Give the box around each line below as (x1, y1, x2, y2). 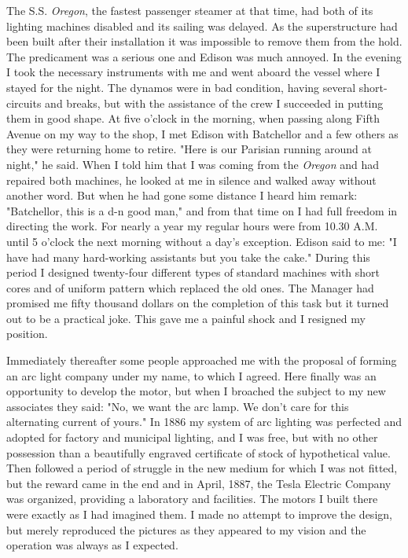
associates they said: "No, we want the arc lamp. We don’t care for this (6, 398, 349, 414)
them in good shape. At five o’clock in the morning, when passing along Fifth (6, 110, 380, 127)
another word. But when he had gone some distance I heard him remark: (6, 187, 358, 204)
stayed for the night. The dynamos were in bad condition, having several (6, 79, 356, 95)
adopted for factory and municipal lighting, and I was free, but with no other (6, 429, 378, 446)
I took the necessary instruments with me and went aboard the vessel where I (6, 64, 380, 80)
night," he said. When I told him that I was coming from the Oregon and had (6, 156, 380, 172)
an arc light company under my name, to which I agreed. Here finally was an (6, 367, 377, 384)
